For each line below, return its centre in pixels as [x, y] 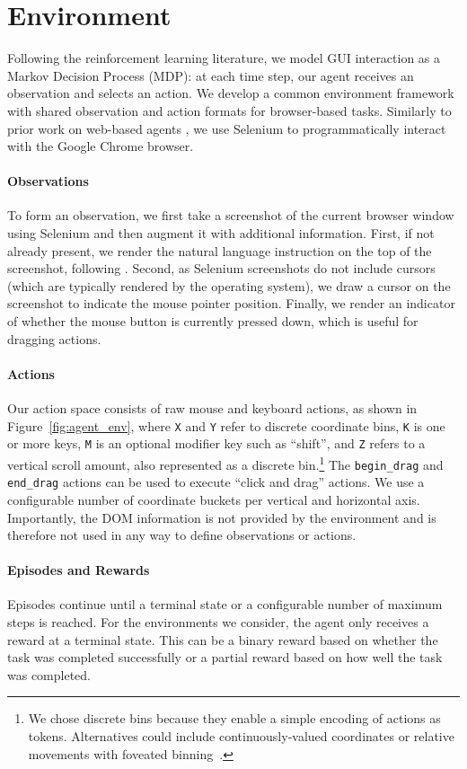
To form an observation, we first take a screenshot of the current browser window [231, 215]
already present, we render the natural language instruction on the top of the [220, 250]
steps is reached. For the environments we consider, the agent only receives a [218, 622]
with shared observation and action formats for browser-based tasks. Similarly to [229, 110]
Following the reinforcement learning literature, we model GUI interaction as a [224, 58]
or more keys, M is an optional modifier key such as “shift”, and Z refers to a [216, 443]
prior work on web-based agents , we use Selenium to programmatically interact [227, 128]
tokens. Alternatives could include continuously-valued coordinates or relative [241, 736]
